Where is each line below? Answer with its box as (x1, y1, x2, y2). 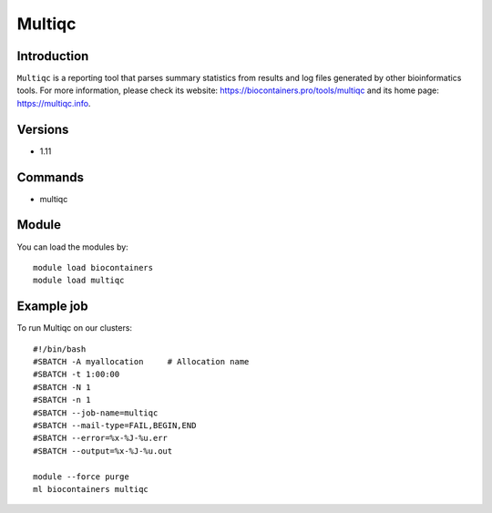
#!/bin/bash (33, 344, 87, 354)
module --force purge (33, 471, 129, 482)
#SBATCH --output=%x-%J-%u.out (33, 446, 173, 456)
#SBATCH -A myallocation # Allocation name (33, 356, 250, 367)
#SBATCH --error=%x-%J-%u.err (33, 433, 169, 444)
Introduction (16, 48, 89, 64)
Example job (16, 299, 88, 314)
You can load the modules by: (16, 241, 129, 252)
